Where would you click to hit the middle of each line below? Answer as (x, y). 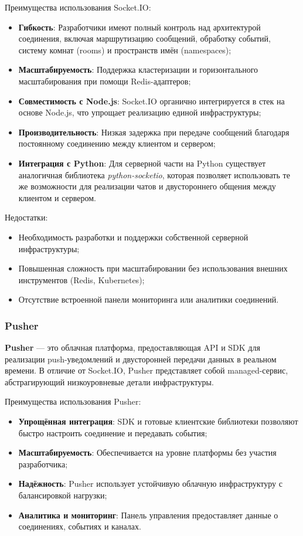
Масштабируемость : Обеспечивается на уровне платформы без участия (147, 452)
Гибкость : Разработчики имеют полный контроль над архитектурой (139, 27)
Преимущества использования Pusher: (73, 401)
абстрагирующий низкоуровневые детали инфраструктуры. (109, 381)
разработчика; (43, 464)
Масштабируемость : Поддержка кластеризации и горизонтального (138, 69)
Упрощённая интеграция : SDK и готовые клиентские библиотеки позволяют (158, 421)
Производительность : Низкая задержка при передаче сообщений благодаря (154, 132)
